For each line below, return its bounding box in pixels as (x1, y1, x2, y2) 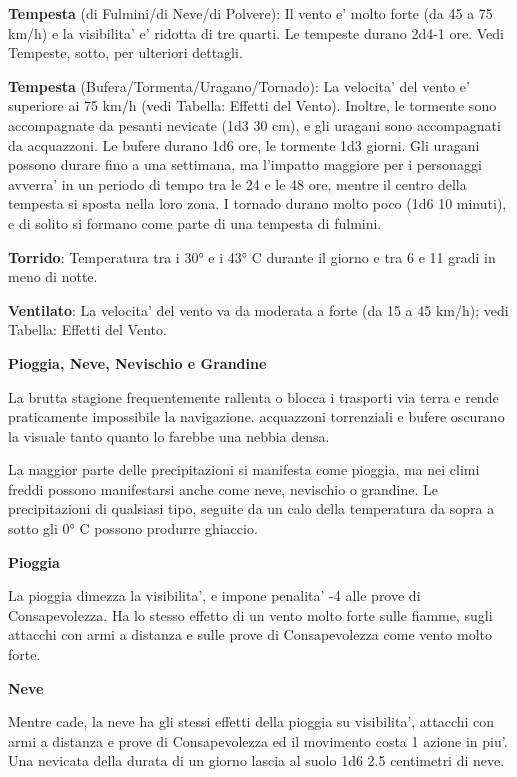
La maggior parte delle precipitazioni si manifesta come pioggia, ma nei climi (8, 459, 480, 480)
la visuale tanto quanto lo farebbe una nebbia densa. (8, 425, 330, 446)
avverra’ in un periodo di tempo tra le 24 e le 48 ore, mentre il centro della (8, 173, 467, 194)
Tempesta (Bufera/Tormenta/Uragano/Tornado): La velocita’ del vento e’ (8, 75, 470, 96)
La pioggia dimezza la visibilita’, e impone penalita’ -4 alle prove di (8, 585, 421, 606)
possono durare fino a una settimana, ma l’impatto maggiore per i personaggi (8, 154, 482, 175)
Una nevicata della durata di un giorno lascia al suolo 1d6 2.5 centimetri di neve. (8, 750, 505, 771)
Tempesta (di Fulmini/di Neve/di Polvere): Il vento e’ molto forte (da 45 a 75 (8, 3, 493, 23)
